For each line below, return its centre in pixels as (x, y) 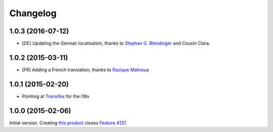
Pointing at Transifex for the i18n (56, 96)
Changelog (33, 13)
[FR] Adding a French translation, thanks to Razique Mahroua (85, 70)
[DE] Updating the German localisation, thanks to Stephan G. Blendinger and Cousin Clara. (116, 43)
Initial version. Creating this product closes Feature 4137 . (68, 123)
